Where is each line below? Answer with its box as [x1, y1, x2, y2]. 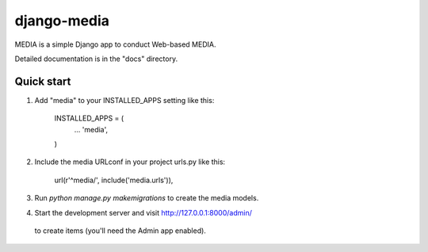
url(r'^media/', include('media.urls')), [54, 175, 174, 185]
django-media [14, 12, 110, 29]
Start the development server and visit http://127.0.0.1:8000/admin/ [34, 208, 253, 217]
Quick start [14, 74, 71, 88]
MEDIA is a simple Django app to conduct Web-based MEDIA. [14, 40, 216, 49]
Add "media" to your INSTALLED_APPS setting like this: [34, 95, 215, 105]
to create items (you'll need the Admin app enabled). [34, 226, 206, 235]
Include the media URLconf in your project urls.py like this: [34, 157, 226, 166]
